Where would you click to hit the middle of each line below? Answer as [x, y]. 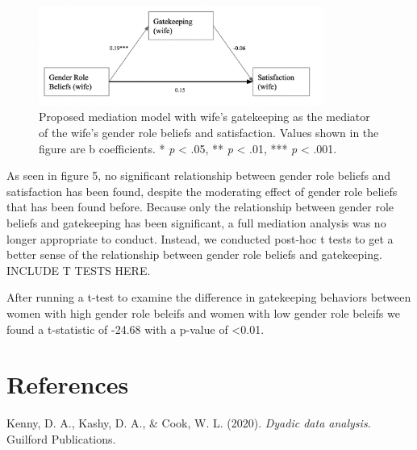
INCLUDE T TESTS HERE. [79, 270]
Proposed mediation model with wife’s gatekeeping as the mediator [204, 117]
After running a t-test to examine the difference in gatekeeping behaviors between [209, 297]
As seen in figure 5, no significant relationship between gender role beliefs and [199, 175]
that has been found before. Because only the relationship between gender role [200, 207]
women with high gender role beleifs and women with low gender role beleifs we [203, 312]
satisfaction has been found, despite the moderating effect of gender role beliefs [202, 191]
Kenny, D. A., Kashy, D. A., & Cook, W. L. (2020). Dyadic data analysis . [189, 423]
